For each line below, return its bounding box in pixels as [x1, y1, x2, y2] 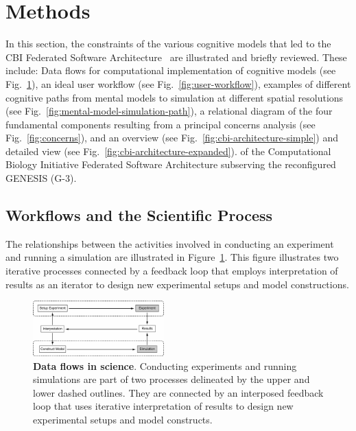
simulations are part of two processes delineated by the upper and [33, 372, 310, 386]
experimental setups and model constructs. [33, 412, 213, 426]
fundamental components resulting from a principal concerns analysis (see [5, 117, 316, 131]
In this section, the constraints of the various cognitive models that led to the [5, 36, 331, 51]
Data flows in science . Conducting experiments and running [33, 358, 297, 373]
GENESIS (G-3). [5, 171, 77, 185]
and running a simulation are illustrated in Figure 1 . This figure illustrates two [5, 250, 339, 264]
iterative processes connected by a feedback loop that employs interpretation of [5, 264, 338, 278]
